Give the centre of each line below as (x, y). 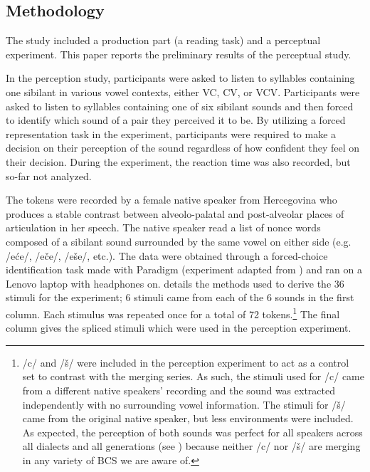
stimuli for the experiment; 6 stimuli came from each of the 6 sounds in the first (180, 297)
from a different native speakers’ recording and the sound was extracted (179, 390)
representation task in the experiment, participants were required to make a (171, 133)
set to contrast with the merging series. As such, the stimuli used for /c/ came (193, 376)
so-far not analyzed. (49, 175)
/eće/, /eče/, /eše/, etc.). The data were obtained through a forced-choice (167, 255)
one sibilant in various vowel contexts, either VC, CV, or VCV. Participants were (183, 91)
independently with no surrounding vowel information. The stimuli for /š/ (184, 404)
